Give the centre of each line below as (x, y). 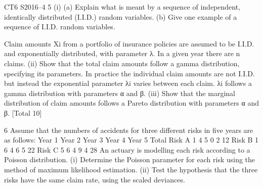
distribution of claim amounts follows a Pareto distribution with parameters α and (131, 103)
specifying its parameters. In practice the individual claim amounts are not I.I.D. (129, 73)
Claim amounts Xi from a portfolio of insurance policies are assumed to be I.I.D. (129, 43)
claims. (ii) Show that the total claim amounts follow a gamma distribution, (122, 63)
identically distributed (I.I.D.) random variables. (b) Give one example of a (121, 16)
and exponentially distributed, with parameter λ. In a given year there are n (122, 53)
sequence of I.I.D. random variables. (60, 27)
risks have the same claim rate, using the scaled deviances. (95, 179)
